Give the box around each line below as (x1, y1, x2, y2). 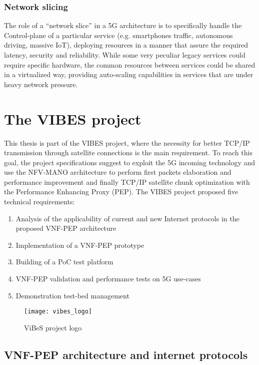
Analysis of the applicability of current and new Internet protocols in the (15, 213, 239, 223)
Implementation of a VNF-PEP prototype (15, 239, 144, 250)
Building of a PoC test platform (15, 256, 113, 267)
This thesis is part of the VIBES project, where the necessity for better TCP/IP (4, 137, 250, 148)
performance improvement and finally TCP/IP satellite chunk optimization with (4, 176, 250, 187)
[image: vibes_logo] (24, 308, 92, 315)
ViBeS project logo (24, 322, 82, 332)
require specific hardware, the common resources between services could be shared (4, 59, 255, 70)
